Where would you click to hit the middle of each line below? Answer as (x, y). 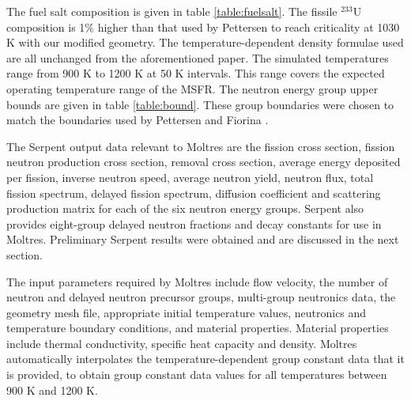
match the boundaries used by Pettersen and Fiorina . (138, 120)
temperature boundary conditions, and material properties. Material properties (198, 328)
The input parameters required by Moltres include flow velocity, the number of (197, 281)
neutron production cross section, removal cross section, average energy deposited (204, 162)
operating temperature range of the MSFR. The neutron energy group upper (192, 88)
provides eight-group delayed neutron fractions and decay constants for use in (194, 223)
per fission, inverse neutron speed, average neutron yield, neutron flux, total (190, 177)
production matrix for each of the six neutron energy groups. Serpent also (185, 208)
